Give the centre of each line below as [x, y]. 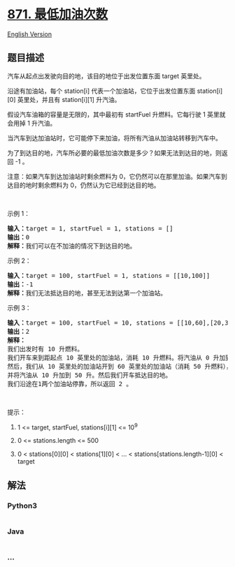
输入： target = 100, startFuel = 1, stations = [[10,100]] [109, 275]
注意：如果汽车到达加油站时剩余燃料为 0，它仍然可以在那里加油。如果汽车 [114, 176]
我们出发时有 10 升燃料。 [45, 349]
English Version [30, 34]
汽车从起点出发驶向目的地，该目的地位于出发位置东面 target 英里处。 [106, 76]
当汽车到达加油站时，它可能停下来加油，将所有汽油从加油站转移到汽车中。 [114, 138]
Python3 [22, 506]
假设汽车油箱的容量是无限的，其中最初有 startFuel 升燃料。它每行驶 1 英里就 [116, 114]
